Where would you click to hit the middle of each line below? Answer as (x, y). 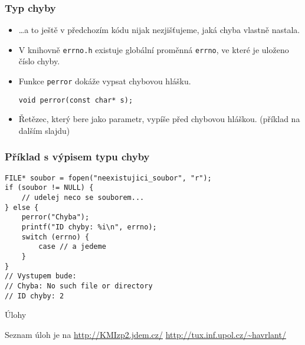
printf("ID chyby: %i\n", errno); (89, 227)
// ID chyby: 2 (35, 296)
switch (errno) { (55, 237)
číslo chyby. (39, 61)
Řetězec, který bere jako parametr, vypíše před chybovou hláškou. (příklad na (159, 119)
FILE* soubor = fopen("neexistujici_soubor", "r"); (108, 178)
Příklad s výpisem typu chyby (77, 157)
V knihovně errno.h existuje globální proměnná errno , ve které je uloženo (154, 49)
